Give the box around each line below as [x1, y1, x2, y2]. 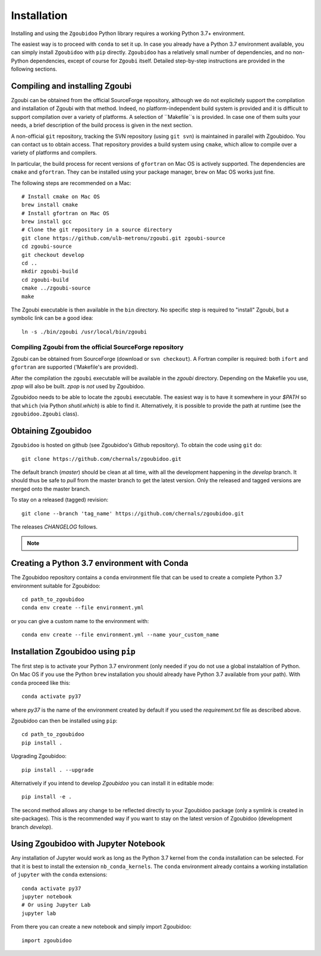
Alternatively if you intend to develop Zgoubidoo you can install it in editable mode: [11, 779, 214, 787]
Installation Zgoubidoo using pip [11, 646, 136, 656]
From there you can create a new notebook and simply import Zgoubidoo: [11, 923, 191, 930]
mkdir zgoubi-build [21, 268, 78, 275]
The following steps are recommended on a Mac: [11, 179, 131, 187]
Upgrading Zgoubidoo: [11, 753, 67, 760]
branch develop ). [11, 823, 53, 831]
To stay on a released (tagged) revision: [11, 496, 109, 504]
